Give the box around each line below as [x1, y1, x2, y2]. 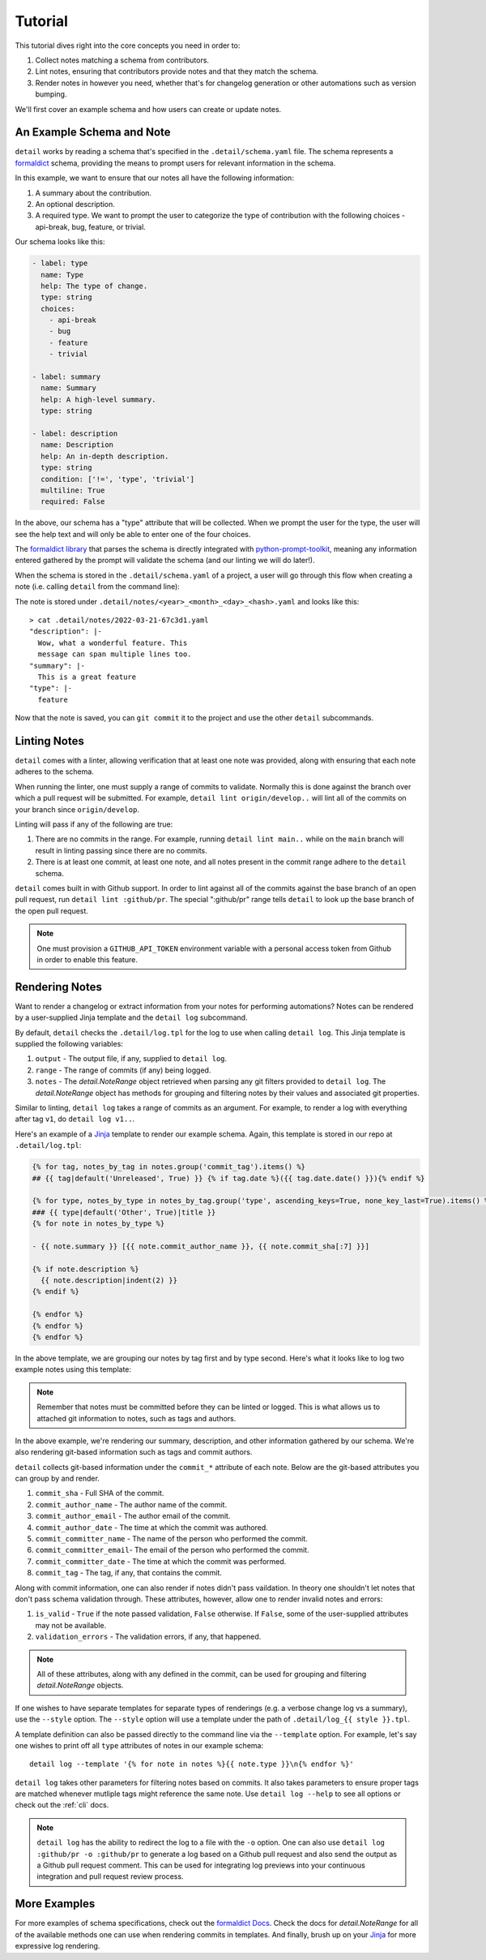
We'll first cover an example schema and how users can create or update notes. [15, 104, 282, 114]
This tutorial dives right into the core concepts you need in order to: [15, 41, 241, 50]
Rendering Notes [15, 980, 103, 994]
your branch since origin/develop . [15, 804, 139, 815]
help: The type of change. [40, 281, 148, 290]
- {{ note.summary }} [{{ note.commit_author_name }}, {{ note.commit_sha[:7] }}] [32, 1241, 370, 1251]
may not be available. [35, 1620, 107, 1630]
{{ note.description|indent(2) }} [40, 1276, 178, 1285]
